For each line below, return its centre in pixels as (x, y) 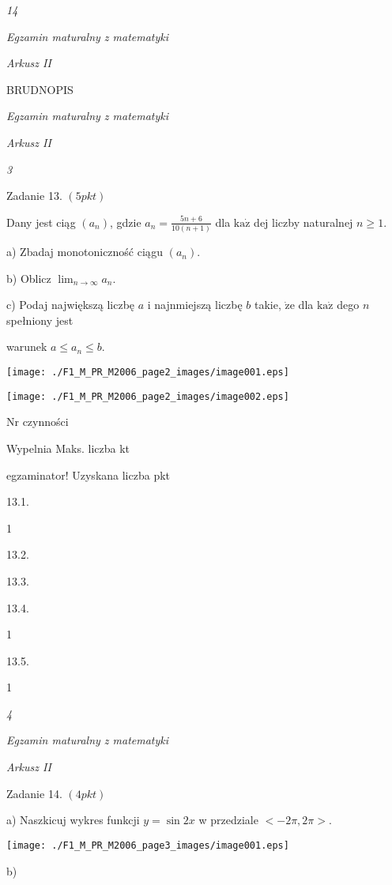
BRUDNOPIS (40, 89)
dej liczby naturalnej (303, 222)
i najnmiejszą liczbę (195, 305)
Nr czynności (38, 422)
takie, (268, 305)
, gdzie (125, 222)
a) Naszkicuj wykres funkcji (73, 820)
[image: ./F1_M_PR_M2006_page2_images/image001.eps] (148, 373)
